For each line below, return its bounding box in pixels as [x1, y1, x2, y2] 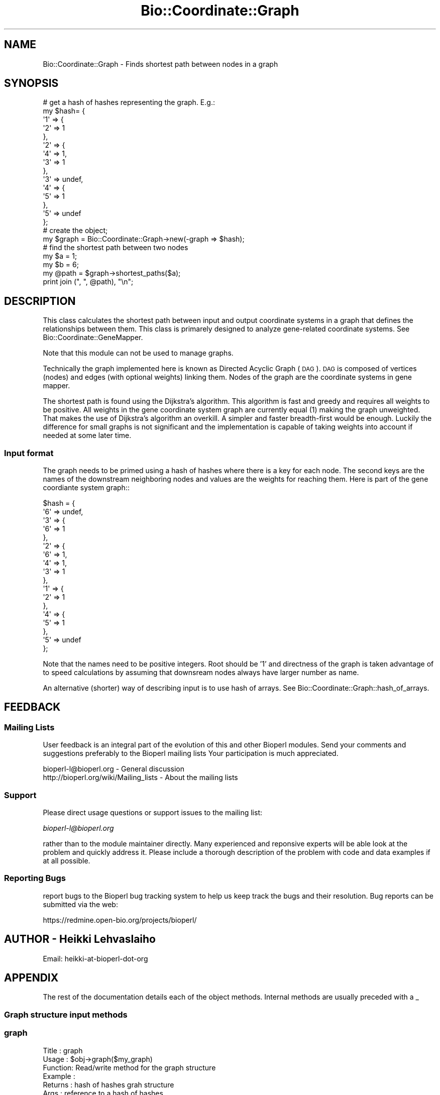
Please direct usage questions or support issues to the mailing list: [43, 808, 262, 817]
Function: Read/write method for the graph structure [43, 1063, 216, 1072]
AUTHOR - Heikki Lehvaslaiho [4, 933, 156, 946]
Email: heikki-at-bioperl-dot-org [43, 954, 148, 963]
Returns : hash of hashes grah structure [43, 1080, 174, 1089]
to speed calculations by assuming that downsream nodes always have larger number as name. [43, 668, 359, 677]
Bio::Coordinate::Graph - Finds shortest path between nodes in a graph [43, 59, 278, 68]
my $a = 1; [43, 252, 77, 261]
